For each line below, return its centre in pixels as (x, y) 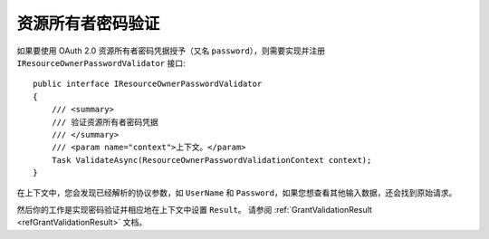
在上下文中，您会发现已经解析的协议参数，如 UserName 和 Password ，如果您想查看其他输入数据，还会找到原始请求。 (237, 193)
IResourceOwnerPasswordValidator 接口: (101, 62)
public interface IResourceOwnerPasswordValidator (148, 84)
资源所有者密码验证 (88, 24)
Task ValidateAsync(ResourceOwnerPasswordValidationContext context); (211, 160)
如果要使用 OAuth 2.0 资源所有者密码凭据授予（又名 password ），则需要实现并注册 (171, 51)
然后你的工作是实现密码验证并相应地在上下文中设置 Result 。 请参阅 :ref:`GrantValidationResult (195, 209)
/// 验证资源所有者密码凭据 (105, 122)
